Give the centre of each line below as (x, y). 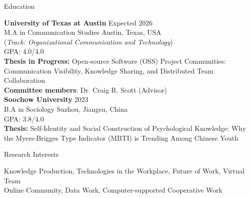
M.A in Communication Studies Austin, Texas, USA (83, 32)
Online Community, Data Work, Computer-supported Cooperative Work (113, 190)
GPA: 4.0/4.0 (24, 51)
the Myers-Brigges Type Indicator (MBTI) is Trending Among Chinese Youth (121, 137)
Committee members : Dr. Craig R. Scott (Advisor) (86, 89)
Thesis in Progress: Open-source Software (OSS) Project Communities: (115, 61)
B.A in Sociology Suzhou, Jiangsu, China (66, 109)
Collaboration (25, 80)
